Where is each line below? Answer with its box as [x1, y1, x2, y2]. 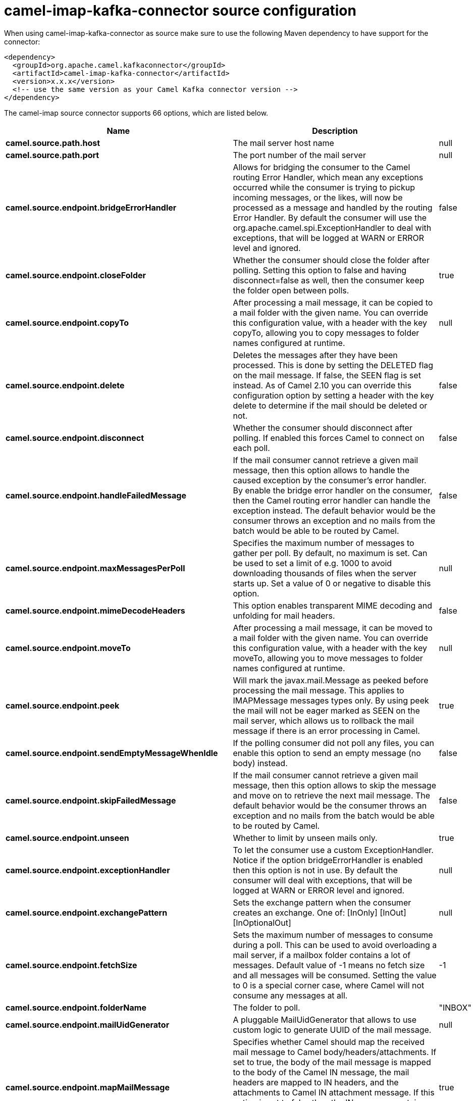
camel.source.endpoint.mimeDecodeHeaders [6, 605, 185, 616]
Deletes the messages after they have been [233, 349, 398, 360]
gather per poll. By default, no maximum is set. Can [233, 547, 428, 558]
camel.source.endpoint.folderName [6, 1002, 146, 1013]
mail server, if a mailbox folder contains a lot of [233, 949, 411, 960]
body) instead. [233, 758, 288, 768]
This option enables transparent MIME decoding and [233, 600, 433, 611]
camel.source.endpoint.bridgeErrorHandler [6, 202, 177, 213]
